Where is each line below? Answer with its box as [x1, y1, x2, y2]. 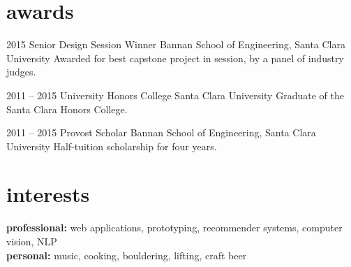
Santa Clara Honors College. [6, 101, 128, 116]
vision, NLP [6, 234, 57, 248]
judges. [6, 64, 36, 79]
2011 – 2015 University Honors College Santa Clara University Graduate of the [6, 87, 344, 102]
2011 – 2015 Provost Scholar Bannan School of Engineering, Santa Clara [6, 125, 316, 140]
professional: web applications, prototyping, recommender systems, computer [6, 220, 343, 235]
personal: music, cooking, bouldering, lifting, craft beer [6, 247, 247, 262]
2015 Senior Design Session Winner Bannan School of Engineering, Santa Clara [6, 37, 345, 52]
